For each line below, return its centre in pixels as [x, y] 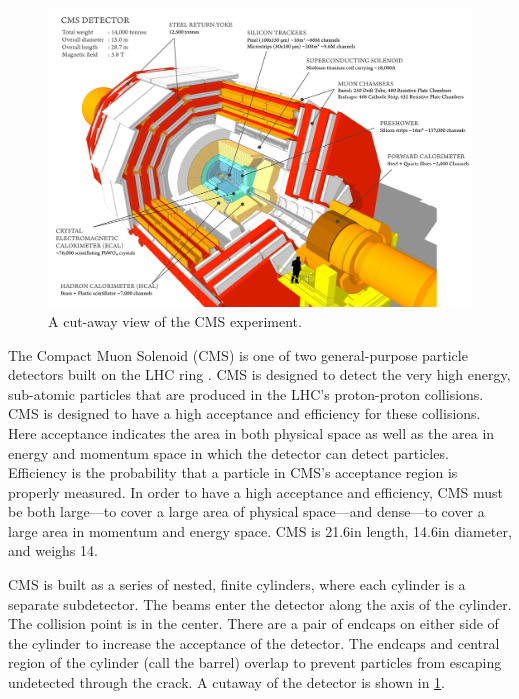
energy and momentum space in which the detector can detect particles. [228, 452]
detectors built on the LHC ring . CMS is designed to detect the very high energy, [259, 374]
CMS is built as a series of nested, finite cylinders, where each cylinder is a [237, 584]
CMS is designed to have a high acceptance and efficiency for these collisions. [244, 413]
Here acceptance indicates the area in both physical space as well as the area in [251, 432]
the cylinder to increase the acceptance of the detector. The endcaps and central [254, 642]
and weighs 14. [53, 550]
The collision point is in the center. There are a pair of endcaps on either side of [253, 623]
